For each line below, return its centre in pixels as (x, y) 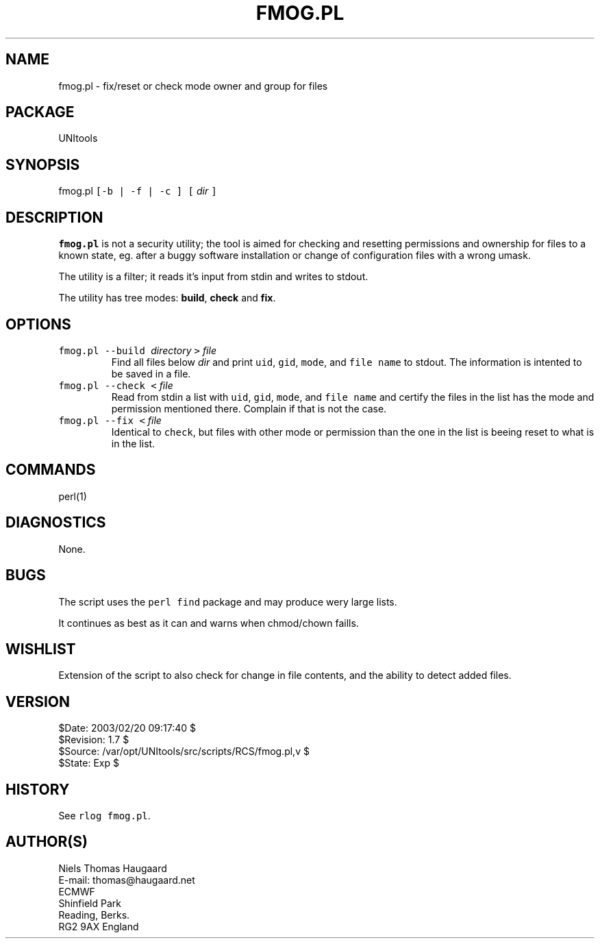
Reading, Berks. (94, 915)
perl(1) (73, 496)
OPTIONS (38, 324)
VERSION (38, 701)
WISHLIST (41, 649)
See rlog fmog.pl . (104, 816)
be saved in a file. (151, 373)
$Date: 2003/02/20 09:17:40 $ (127, 728)
